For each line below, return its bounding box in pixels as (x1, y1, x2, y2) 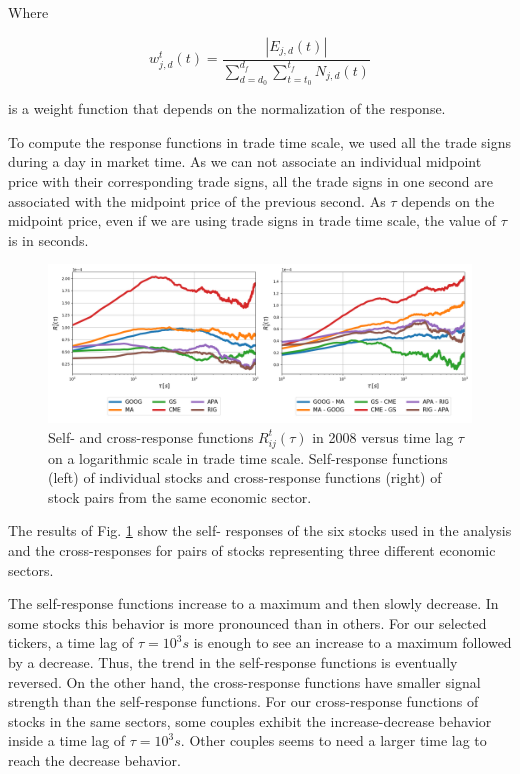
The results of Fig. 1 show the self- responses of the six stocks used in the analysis (8, 520, 512, 541)
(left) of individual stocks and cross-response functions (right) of (48, 467, 442, 488)
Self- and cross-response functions (48, 426, 254, 447)
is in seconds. (8, 229, 89, 250)
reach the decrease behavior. (8, 749, 181, 770)
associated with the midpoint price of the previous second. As (8, 190, 386, 211)
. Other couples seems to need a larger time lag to (180, 730, 487, 751)
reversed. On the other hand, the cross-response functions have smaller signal (8, 671, 481, 692)
